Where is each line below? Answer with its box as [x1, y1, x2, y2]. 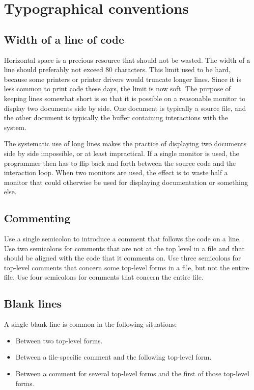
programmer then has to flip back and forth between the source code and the [4, 157, 236, 168]
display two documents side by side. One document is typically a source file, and [4, 103, 246, 113]
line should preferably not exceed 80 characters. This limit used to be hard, [4, 64, 231, 75]
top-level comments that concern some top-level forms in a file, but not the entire [4, 262, 249, 272]
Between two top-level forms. [15, 335, 103, 345]
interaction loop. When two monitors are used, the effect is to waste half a [4, 167, 228, 178]
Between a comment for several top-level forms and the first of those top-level [15, 368, 250, 379]
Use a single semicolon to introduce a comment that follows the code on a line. [4, 234, 241, 244]
